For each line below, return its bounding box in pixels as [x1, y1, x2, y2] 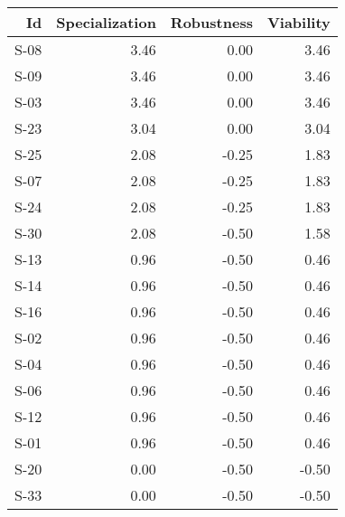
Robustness [170, 12, 253, 33]
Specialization [56, 12, 156, 33]
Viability [266, 12, 331, 33]
